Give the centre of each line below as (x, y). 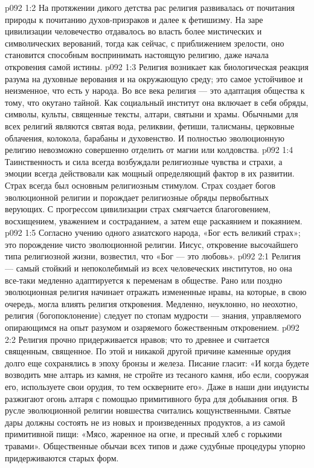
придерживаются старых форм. (62, 457)
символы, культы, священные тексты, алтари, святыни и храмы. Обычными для (152, 114)
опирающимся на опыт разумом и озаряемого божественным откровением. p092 (152, 327)
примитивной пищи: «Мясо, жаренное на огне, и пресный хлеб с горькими (143, 434)
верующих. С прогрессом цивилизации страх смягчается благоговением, (138, 209)
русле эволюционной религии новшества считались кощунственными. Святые (148, 410)
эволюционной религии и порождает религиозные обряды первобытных (137, 197)
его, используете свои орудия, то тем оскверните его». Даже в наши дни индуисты (157, 386)
